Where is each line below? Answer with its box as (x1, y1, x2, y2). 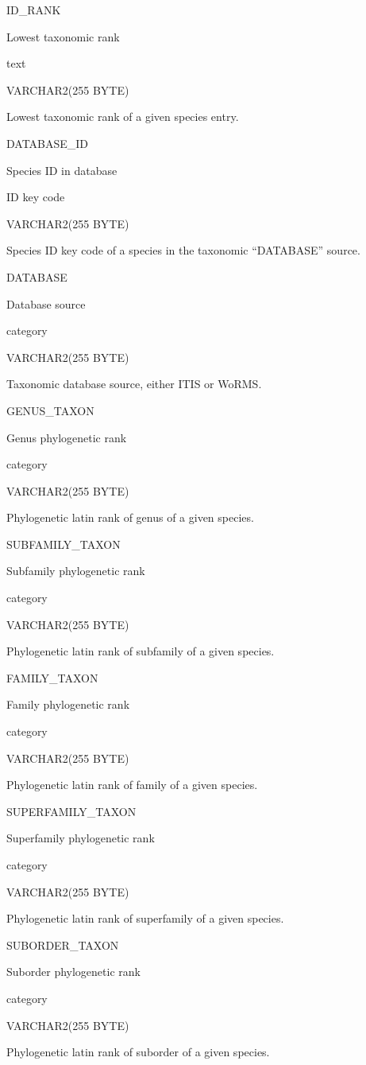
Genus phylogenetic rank (6, 429, 127, 445)
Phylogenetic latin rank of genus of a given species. (6, 509, 254, 526)
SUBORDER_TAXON (6, 936, 119, 953)
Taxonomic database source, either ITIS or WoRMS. (6, 375, 262, 392)
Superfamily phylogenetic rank (6, 830, 155, 846)
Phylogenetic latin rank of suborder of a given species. (6, 1044, 270, 1060)
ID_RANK (6, 2, 61, 17)
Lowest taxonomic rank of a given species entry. (6, 108, 239, 125)
